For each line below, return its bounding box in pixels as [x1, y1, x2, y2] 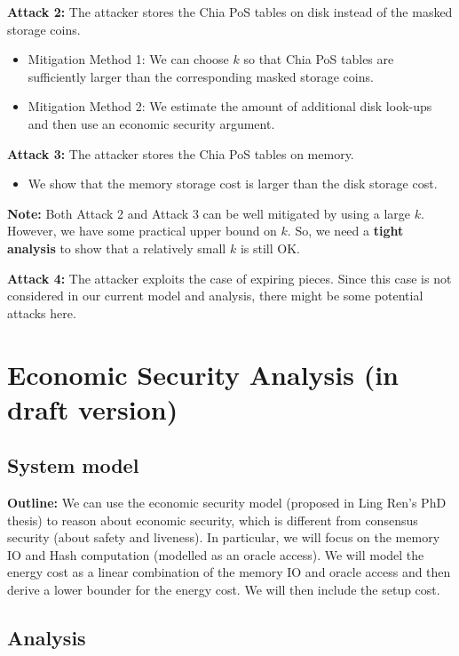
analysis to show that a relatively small [7, 238, 226, 257]
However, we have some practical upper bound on [7, 221, 277, 240]
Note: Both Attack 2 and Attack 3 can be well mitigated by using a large [7, 204, 410, 222]
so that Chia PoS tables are [243, 50, 394, 68]
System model [7, 452, 139, 479]
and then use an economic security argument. [28, 114, 275, 132]
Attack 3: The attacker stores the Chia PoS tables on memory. [7, 144, 354, 163]
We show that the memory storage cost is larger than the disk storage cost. [28, 174, 438, 193]
